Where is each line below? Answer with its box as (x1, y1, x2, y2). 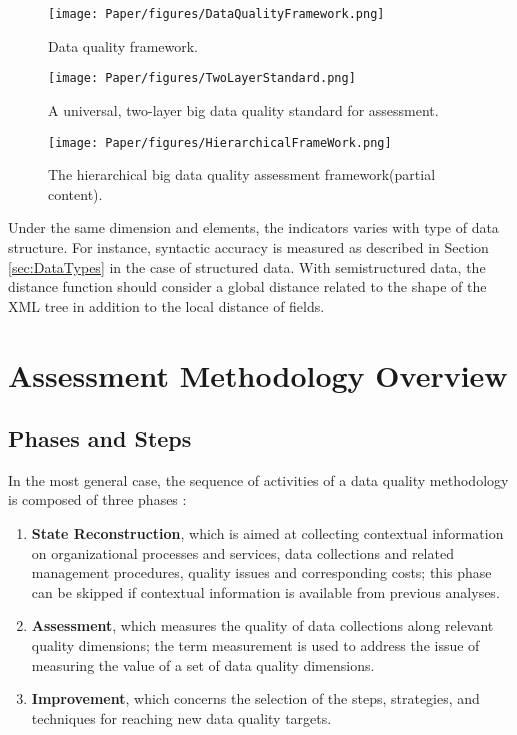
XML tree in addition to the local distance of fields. (8, 295, 325, 316)
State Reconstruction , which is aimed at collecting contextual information (31, 523, 504, 544)
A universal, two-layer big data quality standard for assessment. (48, 99, 439, 120)
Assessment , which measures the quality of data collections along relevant (31, 615, 494, 636)
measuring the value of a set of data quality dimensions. (31, 654, 375, 675)
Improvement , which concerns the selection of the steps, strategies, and (31, 688, 480, 709)
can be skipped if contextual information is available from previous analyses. (31, 581, 500, 602)
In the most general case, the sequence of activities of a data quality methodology (8, 469, 509, 490)
